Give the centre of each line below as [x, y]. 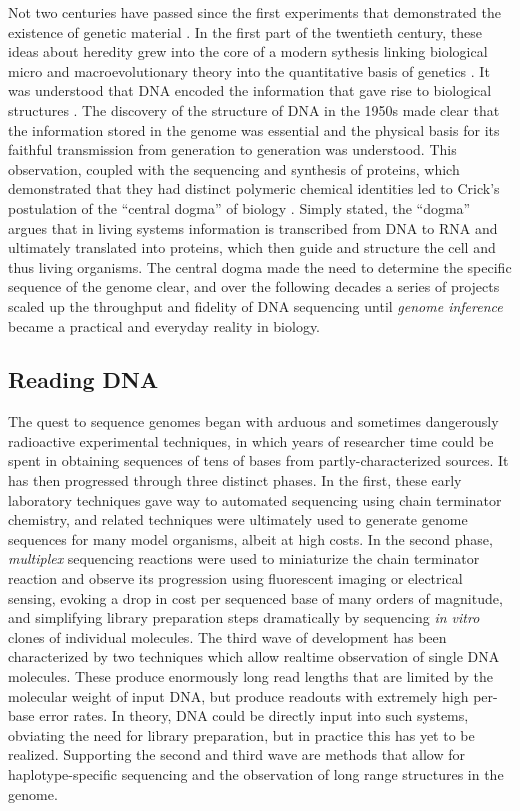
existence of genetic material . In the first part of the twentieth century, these [245, 31]
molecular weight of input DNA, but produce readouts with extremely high [238, 695]
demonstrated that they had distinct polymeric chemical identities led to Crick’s [254, 188]
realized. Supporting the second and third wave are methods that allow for [236, 754]
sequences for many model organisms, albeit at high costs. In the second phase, [250, 538]
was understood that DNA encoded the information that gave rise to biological [250, 90]
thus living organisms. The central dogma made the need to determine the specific [260, 266]
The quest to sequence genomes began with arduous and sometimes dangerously [253, 421]
